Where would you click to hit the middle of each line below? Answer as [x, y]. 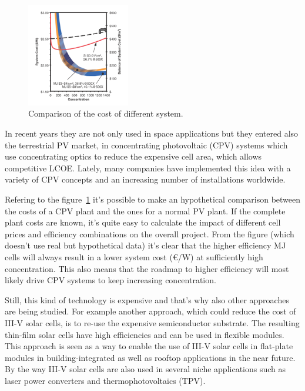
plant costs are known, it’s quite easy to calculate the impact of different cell [143, 222]
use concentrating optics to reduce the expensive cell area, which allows [133, 156]
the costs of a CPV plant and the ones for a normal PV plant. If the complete [145, 211]
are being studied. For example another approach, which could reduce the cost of [150, 311]
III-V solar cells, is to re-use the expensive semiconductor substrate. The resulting [152, 322]
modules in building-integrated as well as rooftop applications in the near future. [150, 357]
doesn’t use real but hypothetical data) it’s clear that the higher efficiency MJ [145, 245]
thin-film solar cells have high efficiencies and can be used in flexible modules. [145, 334]
